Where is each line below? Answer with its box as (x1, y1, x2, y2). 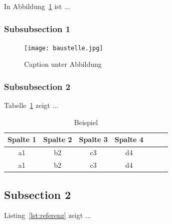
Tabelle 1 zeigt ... (4, 100, 59, 110)
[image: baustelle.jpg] (24, 44, 103, 52)
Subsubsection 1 (4, 22, 71, 35)
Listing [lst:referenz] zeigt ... (4, 210, 91, 220)
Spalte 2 (43, 134, 72, 145)
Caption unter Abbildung (24, 59, 102, 69)
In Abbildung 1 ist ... (4, 1, 70, 11)
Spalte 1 (8, 134, 37, 145)
